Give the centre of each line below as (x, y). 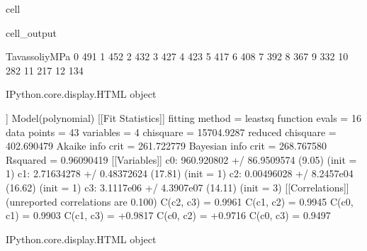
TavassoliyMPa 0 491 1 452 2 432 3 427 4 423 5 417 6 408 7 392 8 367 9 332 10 (177, 56)
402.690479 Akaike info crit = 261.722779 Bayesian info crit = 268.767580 (166, 146)
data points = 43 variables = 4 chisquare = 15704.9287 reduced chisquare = (171, 132)
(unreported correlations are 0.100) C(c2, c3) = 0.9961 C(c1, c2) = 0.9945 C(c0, (180, 201)
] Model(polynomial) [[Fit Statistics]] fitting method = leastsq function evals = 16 (183, 117)
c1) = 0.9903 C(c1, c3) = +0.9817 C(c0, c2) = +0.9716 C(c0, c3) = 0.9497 (168, 215)
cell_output (31, 32)
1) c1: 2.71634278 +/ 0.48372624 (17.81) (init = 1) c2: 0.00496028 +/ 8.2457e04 (180, 173)
